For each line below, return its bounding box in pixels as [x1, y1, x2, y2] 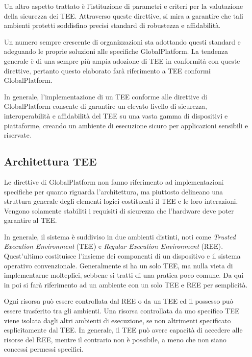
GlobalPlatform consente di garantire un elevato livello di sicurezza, [4, 101, 207, 111]
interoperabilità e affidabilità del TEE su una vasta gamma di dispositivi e [4, 110, 228, 120]
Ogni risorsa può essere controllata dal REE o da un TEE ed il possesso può [4, 296, 233, 306]
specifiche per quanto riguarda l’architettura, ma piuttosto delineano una [4, 186, 223, 196]
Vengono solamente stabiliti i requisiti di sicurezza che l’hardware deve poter [4, 205, 234, 215]
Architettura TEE [4, 154, 97, 169]
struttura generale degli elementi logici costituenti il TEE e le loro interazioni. [4, 196, 238, 206]
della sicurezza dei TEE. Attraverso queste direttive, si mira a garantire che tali [4, 10, 243, 21]
